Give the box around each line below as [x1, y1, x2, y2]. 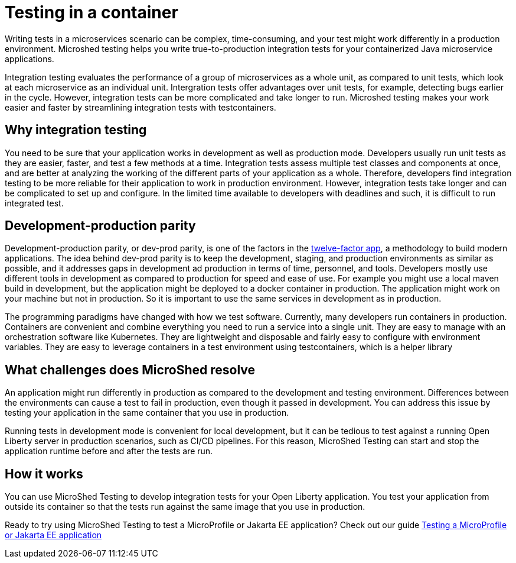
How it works [5, 466, 83, 481]
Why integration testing [5, 122, 147, 138]
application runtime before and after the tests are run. [5, 446, 213, 457]
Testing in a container [5, 2, 178, 22]
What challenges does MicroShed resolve [5, 362, 256, 377]
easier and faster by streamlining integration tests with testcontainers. [5, 102, 276, 112]
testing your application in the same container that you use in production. [5, 407, 289, 418]
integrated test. [5, 198, 64, 208]
